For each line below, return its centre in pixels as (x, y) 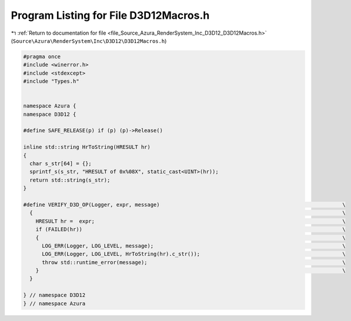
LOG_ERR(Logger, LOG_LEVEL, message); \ (194, 246)
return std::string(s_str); (70, 180)
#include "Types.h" (51, 81)
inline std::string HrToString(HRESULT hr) (87, 147)
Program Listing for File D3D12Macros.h (110, 15)
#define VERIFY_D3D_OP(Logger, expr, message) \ (185, 205)
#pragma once (42, 56)
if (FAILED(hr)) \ (191, 230)
